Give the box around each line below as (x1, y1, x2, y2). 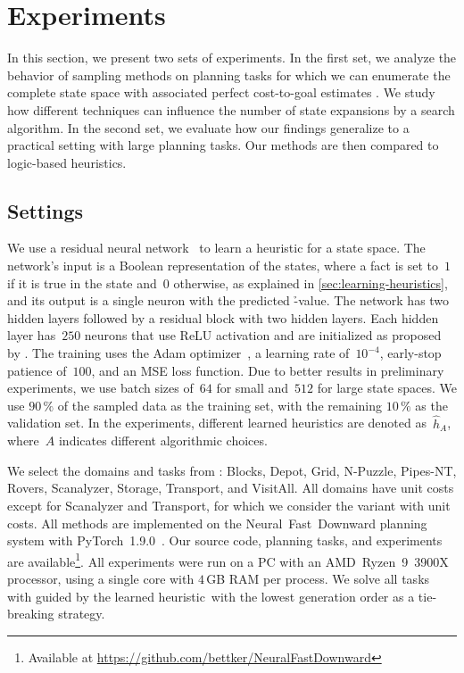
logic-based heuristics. (7, 153, 127, 171)
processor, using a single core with (7, 569, 195, 588)
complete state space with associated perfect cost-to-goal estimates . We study (7, 83, 435, 102)
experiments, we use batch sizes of (7, 378, 194, 397)
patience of (7, 361, 67, 379)
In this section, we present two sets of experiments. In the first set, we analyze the (7, 48, 457, 67)
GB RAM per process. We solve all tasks (206, 569, 430, 588)
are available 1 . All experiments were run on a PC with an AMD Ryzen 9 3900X (7, 549, 449, 570)
